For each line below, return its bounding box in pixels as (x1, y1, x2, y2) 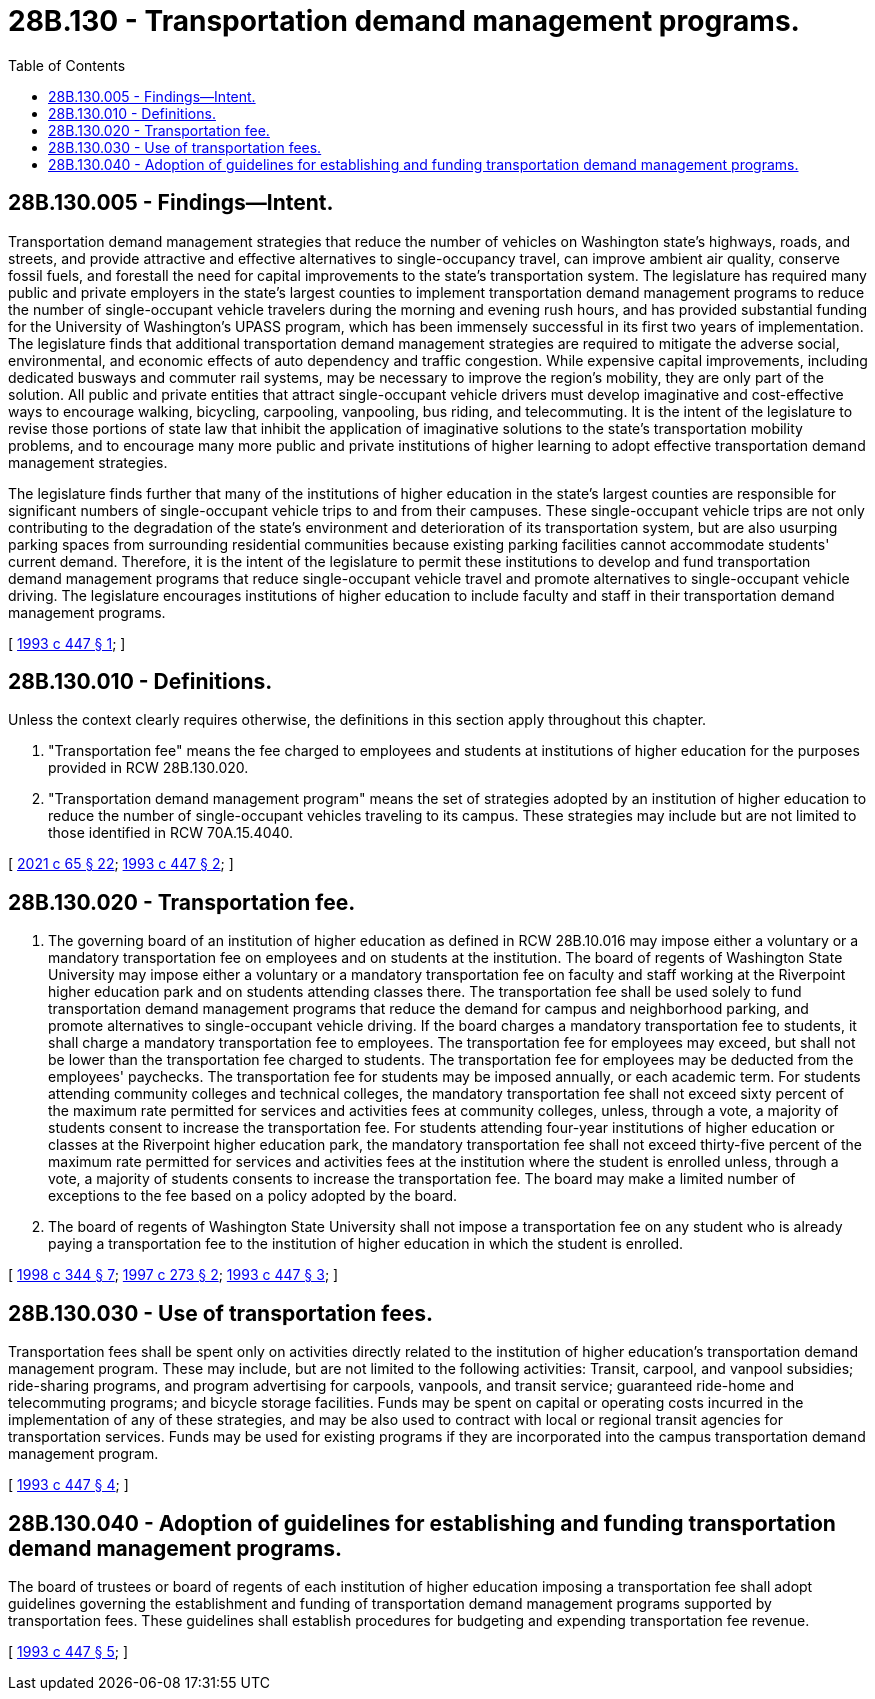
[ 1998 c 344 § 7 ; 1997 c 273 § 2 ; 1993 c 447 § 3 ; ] (8, 1266, 339, 1284)
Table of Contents (8, 56, 126, 74)
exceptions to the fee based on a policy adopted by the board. (48, 1187, 458, 1205)
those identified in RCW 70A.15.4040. (48, 824, 294, 842)
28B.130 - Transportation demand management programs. (8, 4, 800, 38)
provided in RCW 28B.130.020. (48, 759, 249, 777)
